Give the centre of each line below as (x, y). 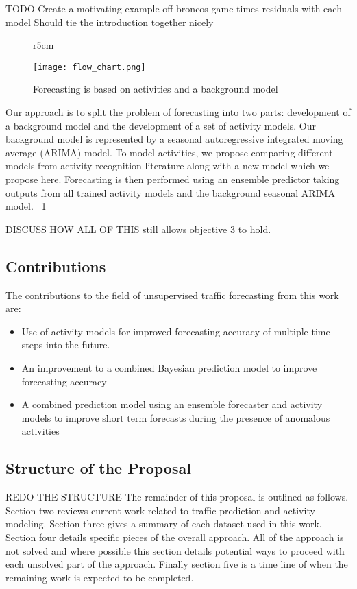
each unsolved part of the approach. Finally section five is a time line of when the (177, 564)
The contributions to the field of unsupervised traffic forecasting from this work (172, 294)
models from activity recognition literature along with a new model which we (168, 166)
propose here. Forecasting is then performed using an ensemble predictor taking (173, 179)
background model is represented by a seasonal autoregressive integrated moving (174, 139)
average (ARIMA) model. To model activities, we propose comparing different (169, 152)
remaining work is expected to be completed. (100, 577)
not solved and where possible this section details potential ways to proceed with (175, 550)
